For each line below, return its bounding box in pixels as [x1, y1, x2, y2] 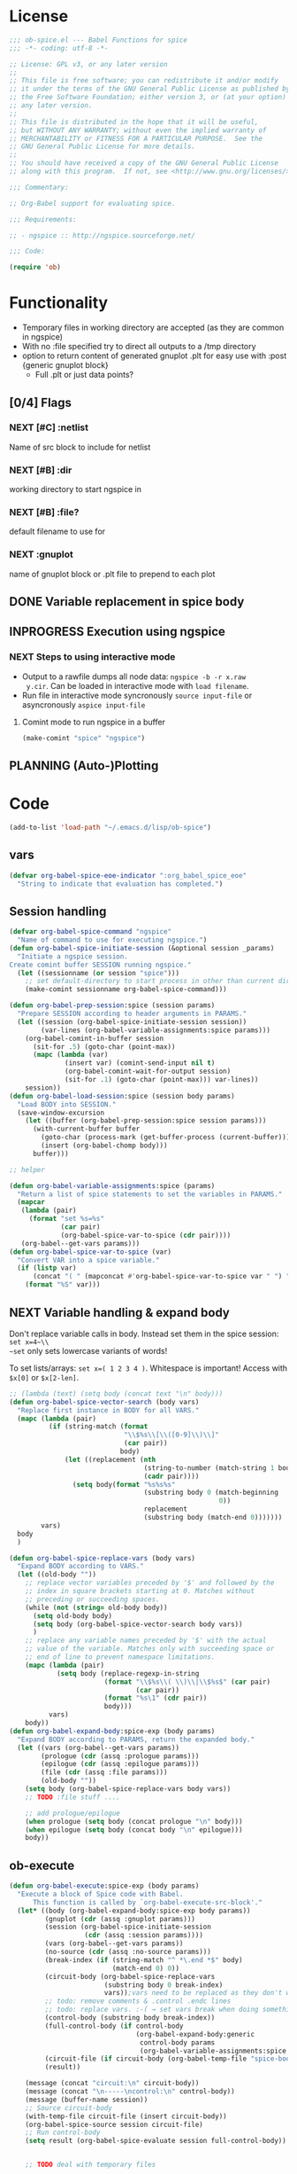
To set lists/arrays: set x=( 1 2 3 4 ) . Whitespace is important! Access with [9, 1363, 288, 1373]
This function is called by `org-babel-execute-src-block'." [32, 1897, 263, 1907]
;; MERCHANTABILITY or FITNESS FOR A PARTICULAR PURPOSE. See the [9, 134, 263, 143]
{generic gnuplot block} [21, 360, 109, 371]
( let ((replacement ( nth [65, 1455, 156, 1464]
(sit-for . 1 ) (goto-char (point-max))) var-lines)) [65, 1075, 259, 1084]
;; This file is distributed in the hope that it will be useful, [9, 117, 259, 126]
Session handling [9, 903, 107, 919]
